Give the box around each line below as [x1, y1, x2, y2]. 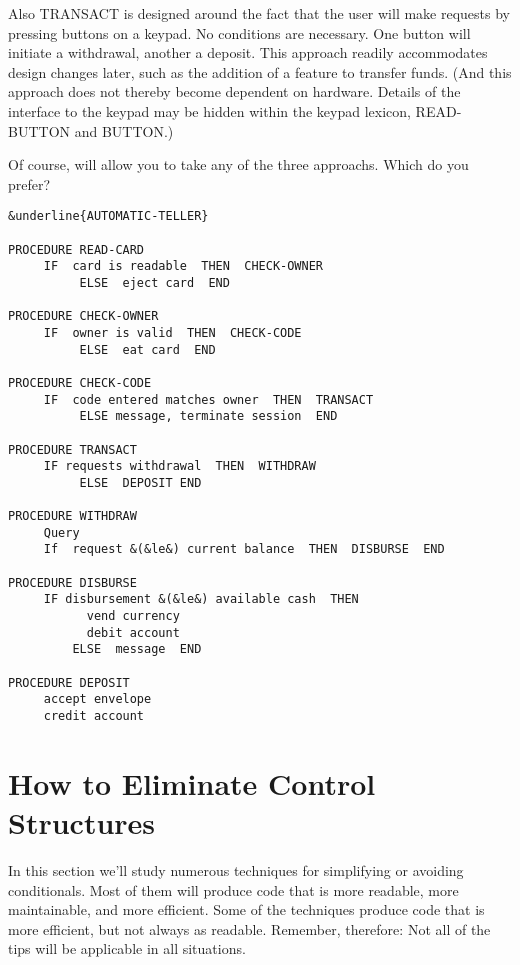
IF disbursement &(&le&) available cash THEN [43, 592, 359, 607]
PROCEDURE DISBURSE [8, 575, 137, 590]
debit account [86, 625, 180, 640]
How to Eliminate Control [8, 762, 376, 803]
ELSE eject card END [79, 275, 230, 290]
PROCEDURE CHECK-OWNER [8, 309, 159, 324]
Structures [8, 802, 156, 843]
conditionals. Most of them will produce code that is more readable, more [8, 879, 459, 900]
